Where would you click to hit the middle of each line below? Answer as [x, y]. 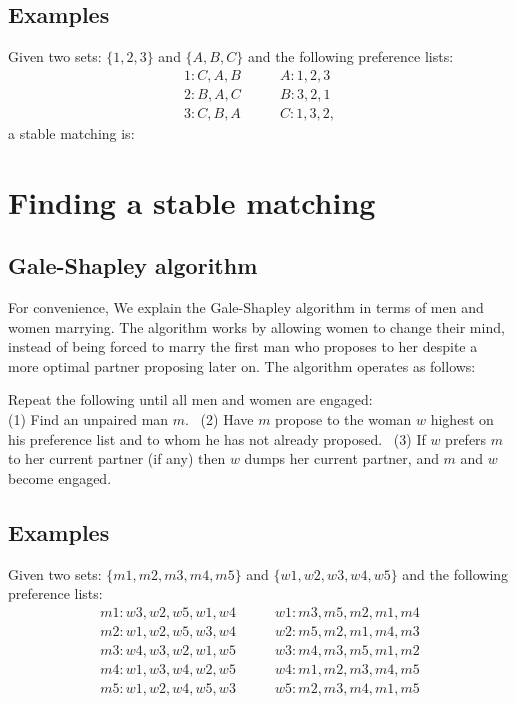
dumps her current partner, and [341, 458]
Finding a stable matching [192, 201]
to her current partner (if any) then [117, 458]
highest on [462, 419]
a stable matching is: [71, 132]
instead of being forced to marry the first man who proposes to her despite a [243, 346]
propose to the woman [343, 419]
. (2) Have [219, 419]
